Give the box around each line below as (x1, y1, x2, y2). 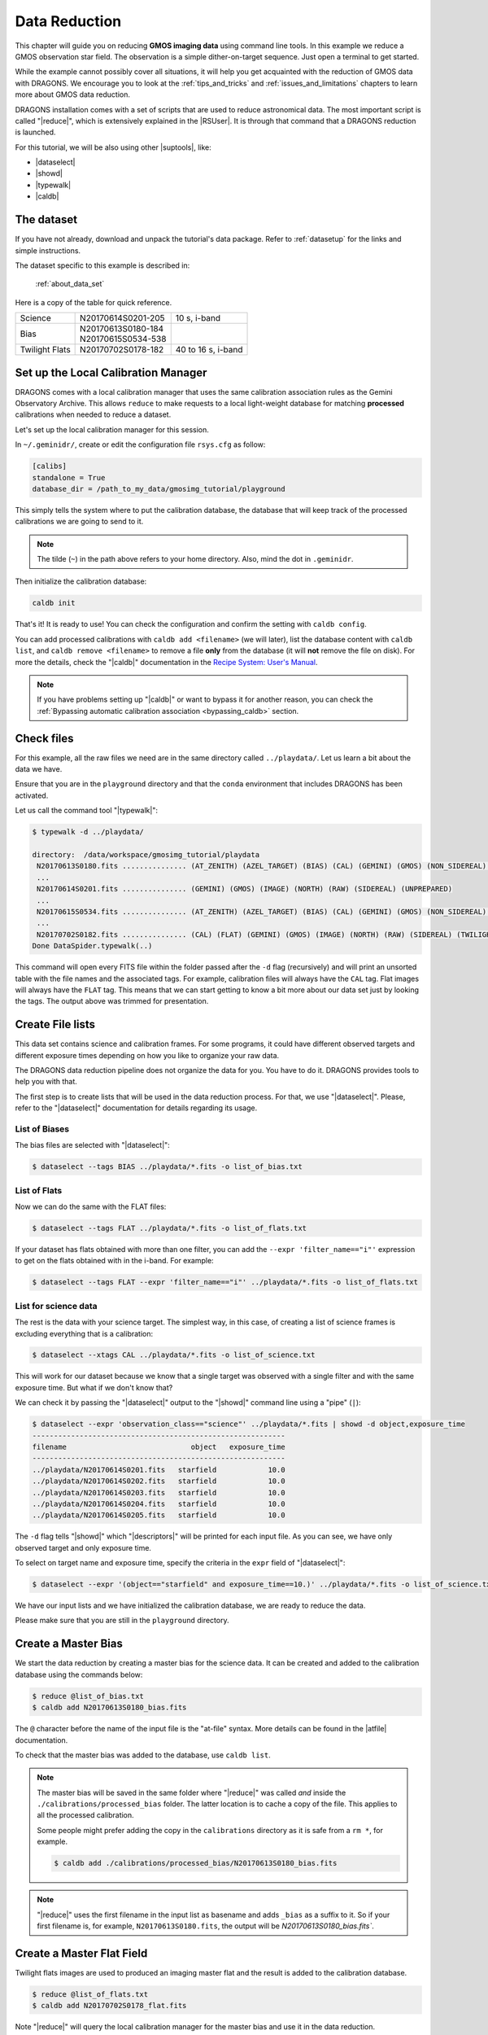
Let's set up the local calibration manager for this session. (15, 424, 209, 435)
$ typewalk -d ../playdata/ (32, 827, 144, 837)
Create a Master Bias (15, 1637, 124, 1651)
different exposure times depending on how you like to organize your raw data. (15, 1050, 280, 1060)
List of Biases (15, 1123, 69, 1135)
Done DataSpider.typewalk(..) (32, 941, 153, 951)
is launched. (15, 127, 56, 138)
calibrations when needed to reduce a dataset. (15, 409, 172, 419)
